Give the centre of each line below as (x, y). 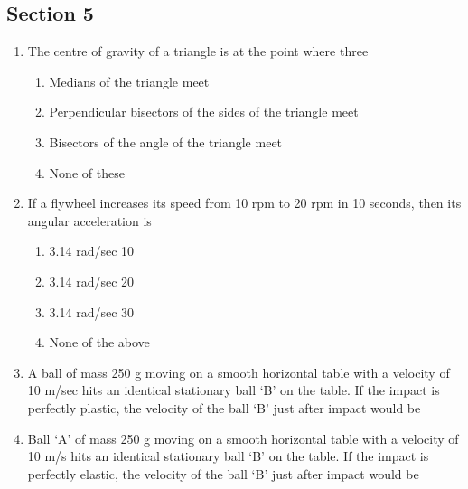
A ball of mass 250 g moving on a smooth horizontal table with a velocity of (239, 372)
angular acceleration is (89, 220)
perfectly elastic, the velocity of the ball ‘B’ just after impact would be (223, 473)
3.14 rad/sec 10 (92, 251)
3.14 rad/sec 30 (92, 311)
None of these (87, 172)
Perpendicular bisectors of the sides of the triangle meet (204, 112)
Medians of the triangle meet (129, 81)
